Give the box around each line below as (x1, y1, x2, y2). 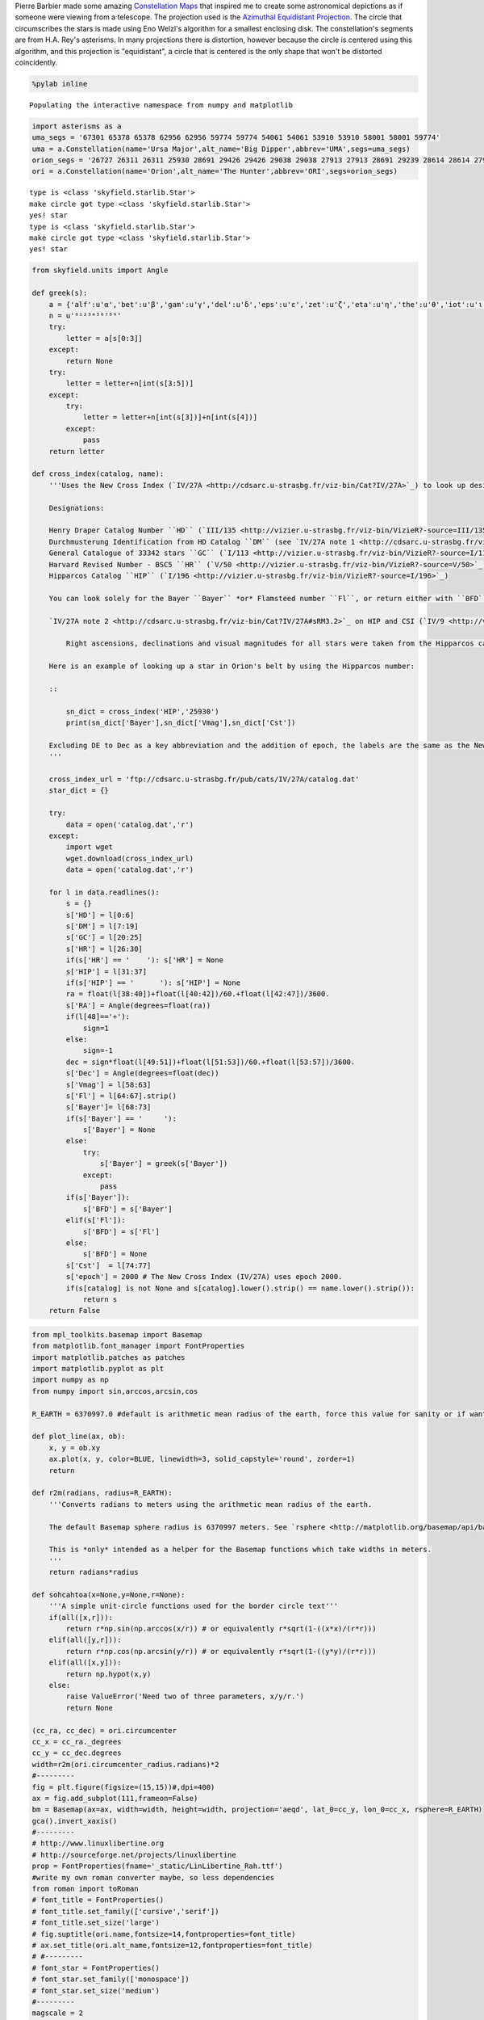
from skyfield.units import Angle (31, 266, 169, 275)
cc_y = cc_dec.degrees (31, 1749, 122, 1757)
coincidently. (15, 57, 58, 67)
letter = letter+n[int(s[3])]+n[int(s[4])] (82, 413, 258, 422)
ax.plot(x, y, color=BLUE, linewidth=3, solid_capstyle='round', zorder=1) (48, 1454, 356, 1464)
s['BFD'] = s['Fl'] (82, 1227, 161, 1236)
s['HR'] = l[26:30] (65, 944, 143, 953)
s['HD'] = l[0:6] (65, 910, 135, 920)
